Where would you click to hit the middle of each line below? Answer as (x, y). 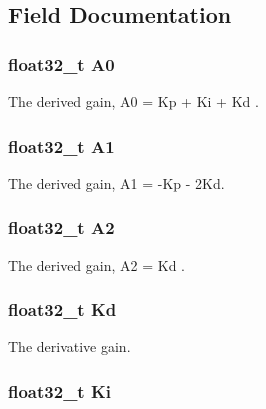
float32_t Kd (62, 309)
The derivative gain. (69, 346)
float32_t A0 (61, 63)
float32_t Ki (59, 390)
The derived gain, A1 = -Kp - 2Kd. (116, 182)
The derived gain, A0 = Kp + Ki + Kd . (133, 101)
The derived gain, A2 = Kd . (96, 264)
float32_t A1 (61, 145)
